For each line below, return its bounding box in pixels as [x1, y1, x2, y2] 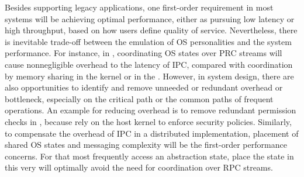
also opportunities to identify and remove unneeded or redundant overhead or [5, 81, 283, 93]
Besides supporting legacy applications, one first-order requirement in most [5, 1, 274, 13]
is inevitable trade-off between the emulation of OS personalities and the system [5, 35, 292, 47]
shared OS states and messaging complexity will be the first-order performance [5, 138, 287, 151]
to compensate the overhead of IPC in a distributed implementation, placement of [5, 127, 299, 139]
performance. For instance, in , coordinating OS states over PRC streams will [5, 47, 282, 59]
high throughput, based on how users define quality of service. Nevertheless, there [5, 24, 298, 36]
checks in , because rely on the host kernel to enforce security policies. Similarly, [5, 115, 292, 127]
